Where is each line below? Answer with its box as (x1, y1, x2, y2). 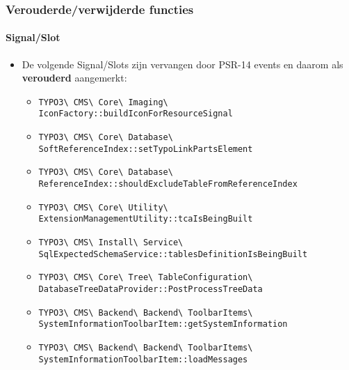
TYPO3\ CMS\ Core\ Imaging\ (38, 97, 168, 107)
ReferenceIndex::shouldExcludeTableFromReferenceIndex (38, 179, 298, 190)
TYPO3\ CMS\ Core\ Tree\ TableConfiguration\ (38, 272, 253, 283)
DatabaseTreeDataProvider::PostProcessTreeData (38, 284, 263, 295)
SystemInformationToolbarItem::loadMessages (38, 354, 248, 364)
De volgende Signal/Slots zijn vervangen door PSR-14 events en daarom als (22, 56, 343, 71)
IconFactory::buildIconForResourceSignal (38, 109, 233, 119)
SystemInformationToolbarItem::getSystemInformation (38, 319, 288, 330)
